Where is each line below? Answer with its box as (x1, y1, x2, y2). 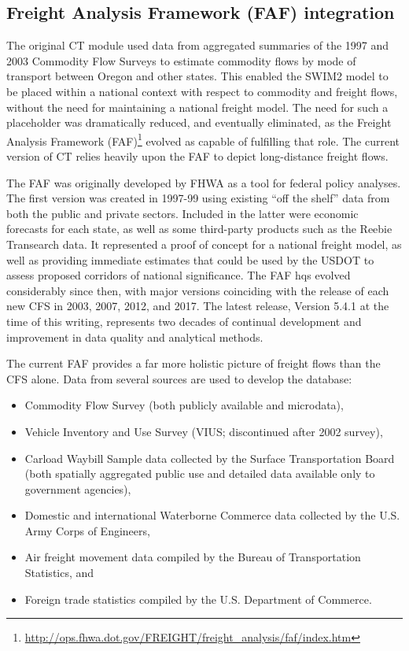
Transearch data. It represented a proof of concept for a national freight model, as (6, 235, 402, 252)
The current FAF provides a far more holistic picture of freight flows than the (6, 355, 381, 372)
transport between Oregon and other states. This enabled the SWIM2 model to (6, 68, 389, 84)
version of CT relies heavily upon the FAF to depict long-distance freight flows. (6, 148, 389, 165)
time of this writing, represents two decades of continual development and (6, 313, 362, 329)
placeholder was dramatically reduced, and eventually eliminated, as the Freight (6, 114, 392, 131)
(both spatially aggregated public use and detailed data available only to (24, 465, 375, 482)
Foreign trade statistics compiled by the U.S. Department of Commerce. (24, 590, 372, 607)
